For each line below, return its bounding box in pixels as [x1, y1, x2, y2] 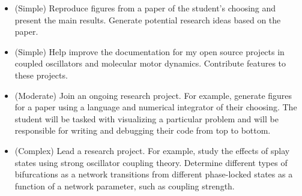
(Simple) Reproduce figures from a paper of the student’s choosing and [14, 2, 276, 14]
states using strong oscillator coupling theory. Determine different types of [14, 156, 288, 168]
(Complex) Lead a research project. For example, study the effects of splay [14, 144, 290, 156]
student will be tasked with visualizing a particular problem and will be [14, 112, 279, 125]
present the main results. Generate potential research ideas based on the [14, 13, 281, 26]
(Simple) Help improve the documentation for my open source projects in [14, 45, 285, 58]
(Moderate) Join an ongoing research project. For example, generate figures [14, 89, 292, 101]
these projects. [14, 68, 68, 81]
